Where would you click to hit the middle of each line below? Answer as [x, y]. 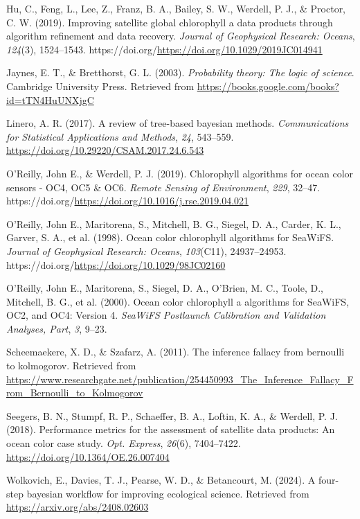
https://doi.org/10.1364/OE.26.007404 [88, 456]
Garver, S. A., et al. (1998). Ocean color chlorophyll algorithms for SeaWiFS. [170, 237]
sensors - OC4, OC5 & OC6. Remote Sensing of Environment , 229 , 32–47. [163, 187]
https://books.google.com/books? [268, 86]
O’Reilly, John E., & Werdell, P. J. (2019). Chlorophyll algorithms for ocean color [180, 173]
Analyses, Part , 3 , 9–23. [57, 328]
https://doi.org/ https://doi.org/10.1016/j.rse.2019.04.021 [128, 201]
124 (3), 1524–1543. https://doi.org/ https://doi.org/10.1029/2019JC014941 [164, 49]
